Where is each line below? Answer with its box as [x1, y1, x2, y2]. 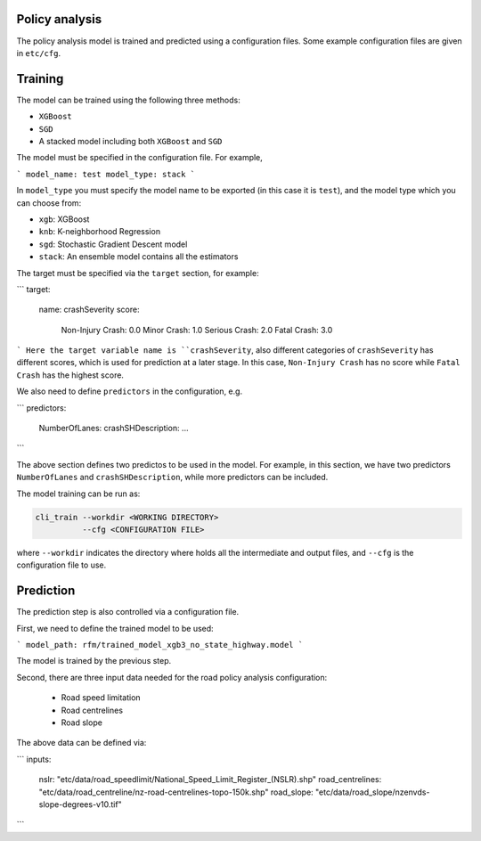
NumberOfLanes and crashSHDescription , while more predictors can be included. [16, 472, 329, 483]
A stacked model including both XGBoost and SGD [38, 135, 223, 146]
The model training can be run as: [16, 488, 141, 499]
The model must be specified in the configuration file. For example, [16, 152, 263, 163]
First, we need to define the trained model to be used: [16, 623, 214, 633]
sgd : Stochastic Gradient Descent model [38, 239, 188, 249]
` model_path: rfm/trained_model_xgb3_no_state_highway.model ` [16, 640, 304, 650]
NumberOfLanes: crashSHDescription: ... [38, 423, 189, 434]
